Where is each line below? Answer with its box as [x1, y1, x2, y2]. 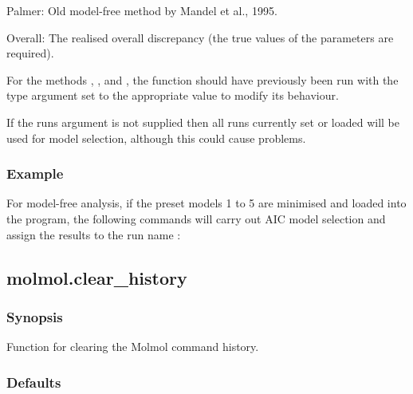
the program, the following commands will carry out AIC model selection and [6, 210, 386, 227]
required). [6, 45, 54, 61]
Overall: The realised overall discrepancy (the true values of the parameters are [6, 29, 394, 45]
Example [6, 164, 64, 183]
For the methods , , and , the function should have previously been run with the [6, 71, 399, 88]
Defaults [6, 372, 61, 392]
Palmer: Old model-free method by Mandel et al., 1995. [6, 2, 277, 18]
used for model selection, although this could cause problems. [6, 129, 306, 146]
